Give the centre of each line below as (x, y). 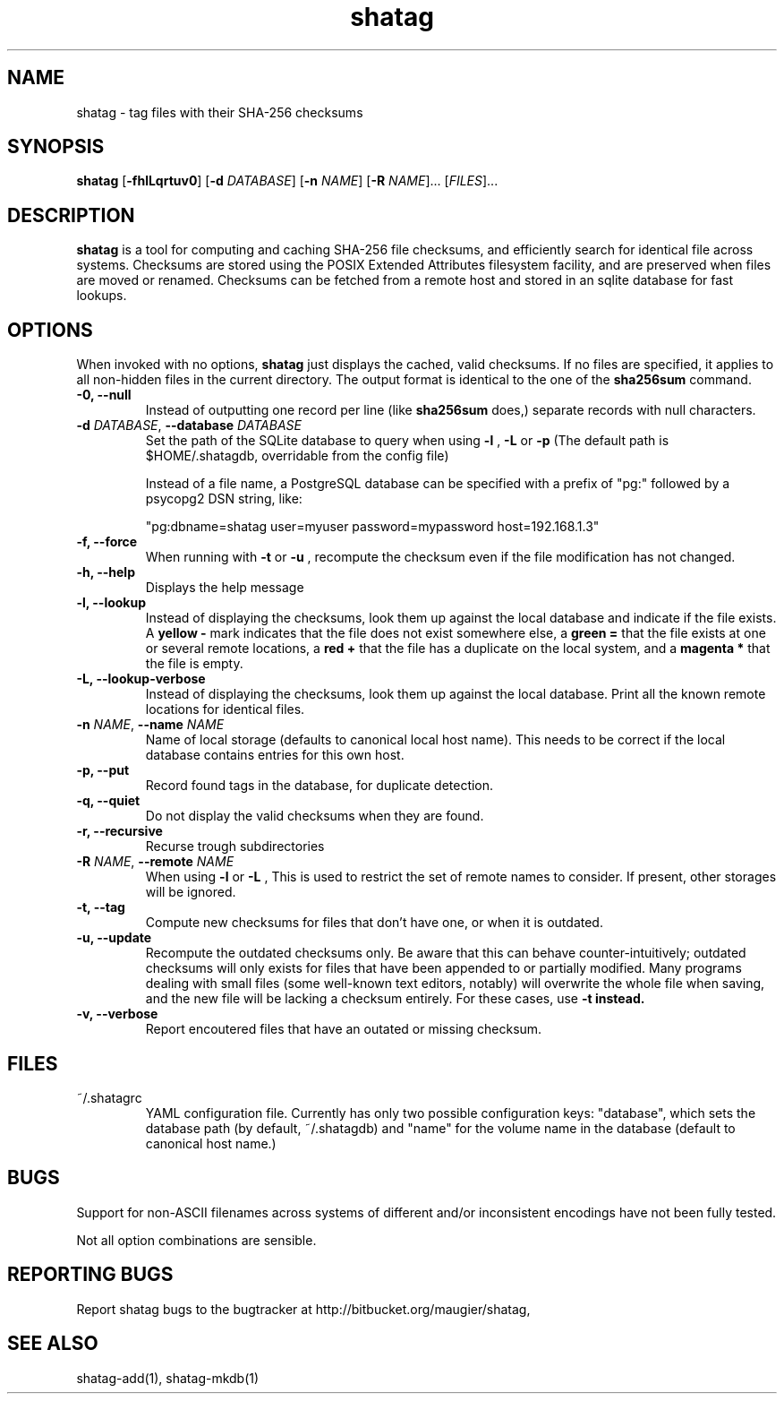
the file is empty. (194, 664)
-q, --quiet (108, 801)
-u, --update (114, 938)
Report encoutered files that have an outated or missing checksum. (344, 1029)
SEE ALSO (53, 1344)
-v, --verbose (117, 1014)
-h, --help (106, 572)
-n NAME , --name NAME (150, 725)
